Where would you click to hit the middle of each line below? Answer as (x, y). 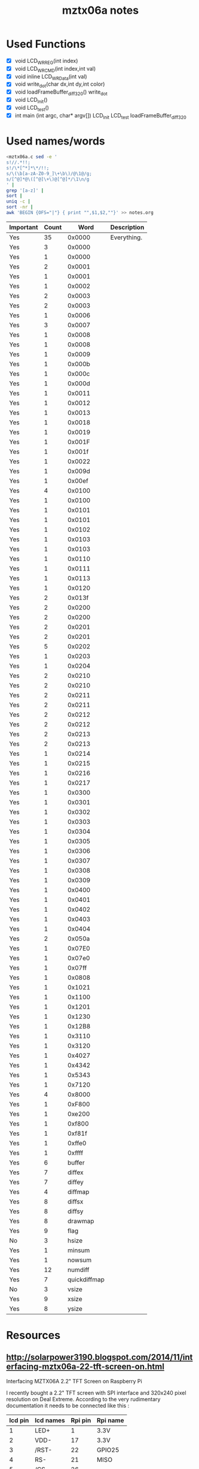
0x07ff (77, 967)
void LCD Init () (31, 100)
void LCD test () (32, 108)
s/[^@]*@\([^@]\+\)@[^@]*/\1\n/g (48, 179)
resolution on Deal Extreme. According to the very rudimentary (83, 1399)
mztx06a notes (100, 10)
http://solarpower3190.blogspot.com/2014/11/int (99, 1357)
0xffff (76, 1153)
